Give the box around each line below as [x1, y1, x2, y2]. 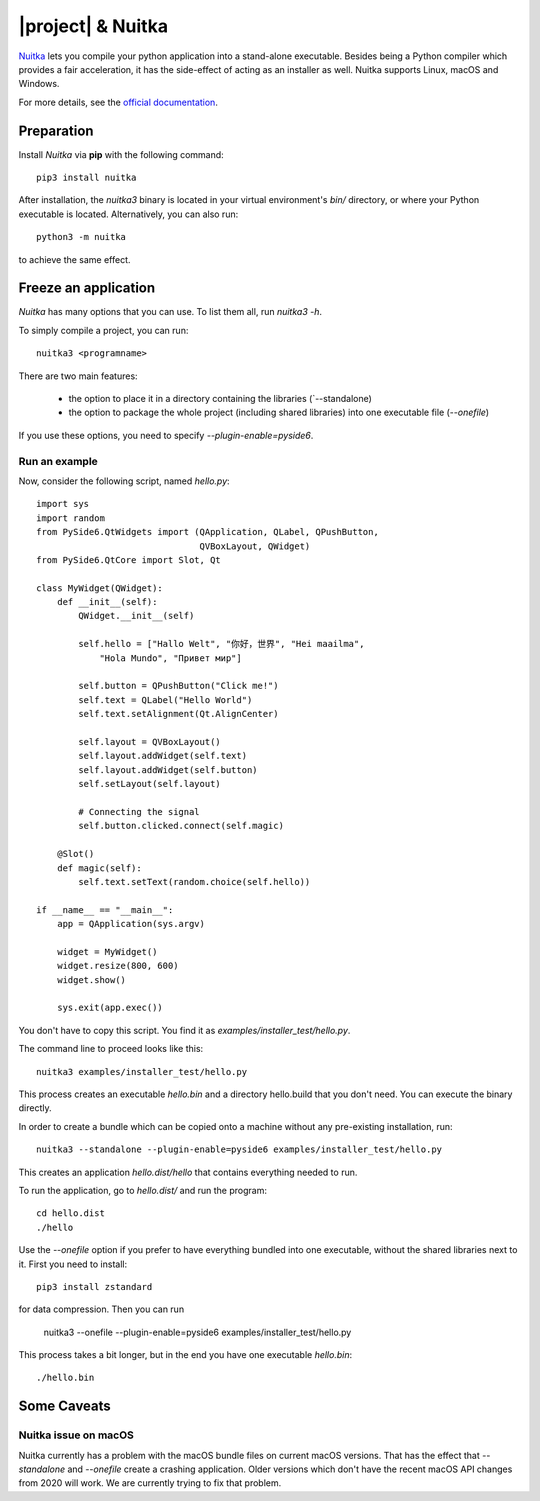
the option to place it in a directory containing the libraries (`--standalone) [68, 393, 372, 405]
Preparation [18, 122, 94, 139]
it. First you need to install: [18, 1258, 128, 1270]
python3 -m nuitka [36, 231, 127, 243]
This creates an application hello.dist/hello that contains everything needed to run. [18, 1166, 358, 1178]
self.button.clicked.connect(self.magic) [78, 820, 285, 832]
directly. [18, 1102, 52, 1114]
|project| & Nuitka [18, 15, 169, 37]
